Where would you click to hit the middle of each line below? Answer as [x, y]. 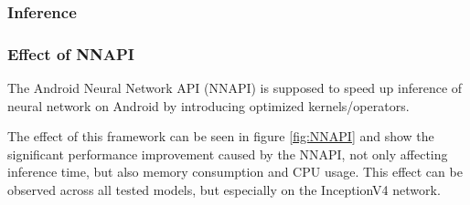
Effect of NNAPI [71, 53]
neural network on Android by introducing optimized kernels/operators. [208, 105]
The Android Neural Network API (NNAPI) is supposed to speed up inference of [235, 88]
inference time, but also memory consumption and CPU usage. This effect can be [235, 172]
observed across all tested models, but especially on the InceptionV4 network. [224, 190]
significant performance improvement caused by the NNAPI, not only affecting [228, 154]
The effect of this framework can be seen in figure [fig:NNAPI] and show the [221, 136]
